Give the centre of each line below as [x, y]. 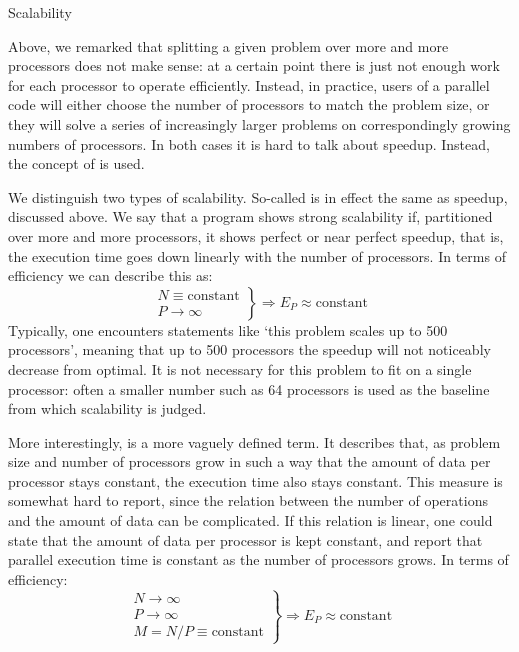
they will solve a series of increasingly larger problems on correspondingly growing [259, 123]
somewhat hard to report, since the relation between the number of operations [248, 500]
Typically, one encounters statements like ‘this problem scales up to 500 [228, 329]
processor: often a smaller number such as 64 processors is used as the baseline [249, 388]
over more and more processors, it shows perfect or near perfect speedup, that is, [256, 235]
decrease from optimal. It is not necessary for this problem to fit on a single [240, 368]
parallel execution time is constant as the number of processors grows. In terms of [258, 559]
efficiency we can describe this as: [110, 275]
